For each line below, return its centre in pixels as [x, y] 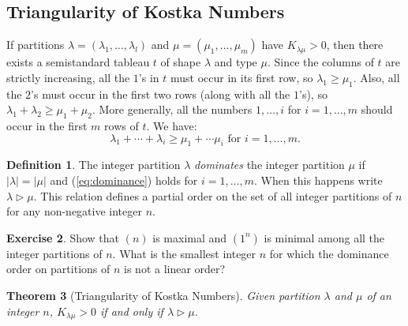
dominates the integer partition [270, 165]
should [377, 109]
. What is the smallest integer [184, 253]
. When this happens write [318, 180]
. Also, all [376, 77]
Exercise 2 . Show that [63, 237]
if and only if [132, 311]
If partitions [36, 45]
